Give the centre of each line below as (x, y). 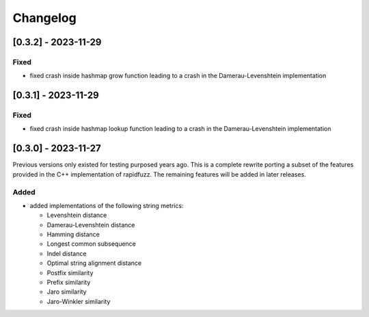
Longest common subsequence (91, 244)
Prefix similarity (69, 282)
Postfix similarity (70, 272)
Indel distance (67, 253)
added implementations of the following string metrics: (107, 205)
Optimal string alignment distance (94, 263)
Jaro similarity (67, 292)
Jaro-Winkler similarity (79, 301)
